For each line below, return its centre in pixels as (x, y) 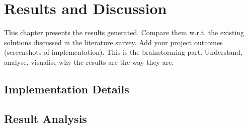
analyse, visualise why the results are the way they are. (89, 61)
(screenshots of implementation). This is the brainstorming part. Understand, (123, 52)
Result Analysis (46, 118)
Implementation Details (67, 89)
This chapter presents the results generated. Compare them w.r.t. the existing (124, 32)
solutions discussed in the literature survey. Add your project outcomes (113, 42)
